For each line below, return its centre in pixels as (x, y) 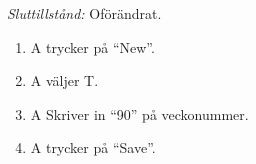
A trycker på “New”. (92, 46)
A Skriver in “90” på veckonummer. (139, 113)
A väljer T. (64, 80)
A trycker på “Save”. (93, 147)
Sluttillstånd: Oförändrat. (84, 13)
